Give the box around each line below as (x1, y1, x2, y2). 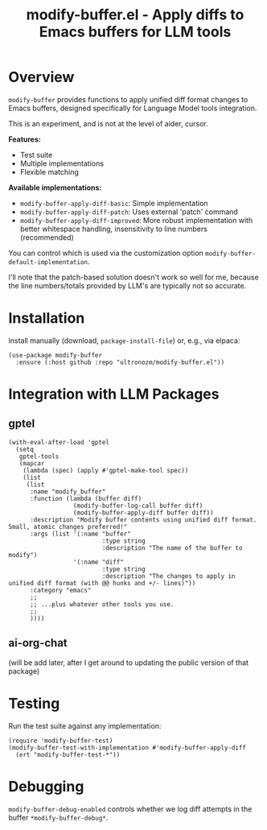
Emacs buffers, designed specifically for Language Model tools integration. (8, 103, 257, 113)
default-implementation (8, 258, 88, 266)
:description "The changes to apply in (101, 572, 236, 580)
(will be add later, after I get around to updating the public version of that (8, 658, 249, 667)
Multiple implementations (19, 159, 105, 168)
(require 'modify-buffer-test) (8, 737, 113, 745)
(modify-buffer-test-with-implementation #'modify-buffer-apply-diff (8, 743, 247, 752)
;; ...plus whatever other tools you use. (29, 600, 175, 609)
